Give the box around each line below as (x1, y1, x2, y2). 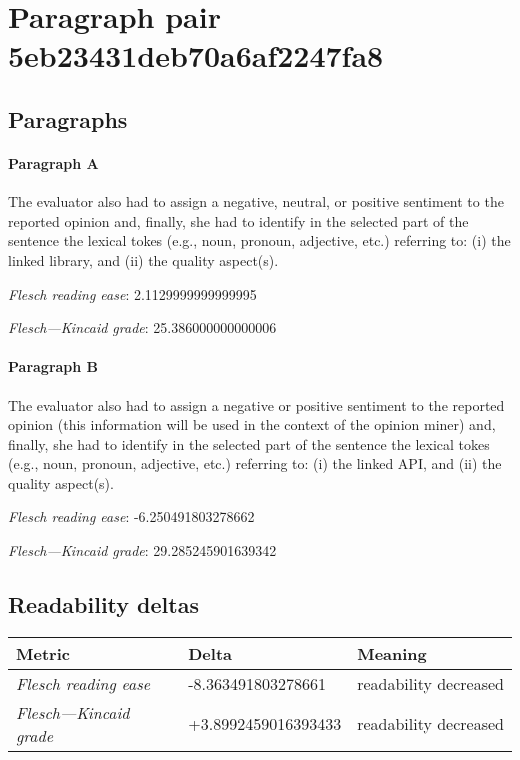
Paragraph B (8, 356, 99, 377)
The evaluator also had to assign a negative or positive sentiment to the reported (8, 394, 505, 415)
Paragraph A (8, 152, 99, 173)
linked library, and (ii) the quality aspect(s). (8, 249, 279, 270)
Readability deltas (8, 589, 199, 620)
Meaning (357, 641, 427, 665)
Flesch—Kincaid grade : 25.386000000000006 (8, 317, 277, 338)
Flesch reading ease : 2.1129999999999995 (8, 283, 257, 304)
